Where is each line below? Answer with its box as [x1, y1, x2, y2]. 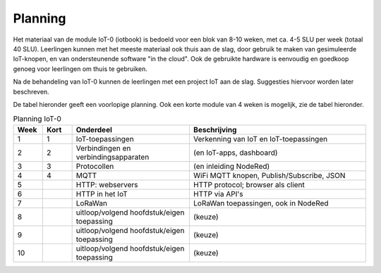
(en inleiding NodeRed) [193, 161, 270, 171]
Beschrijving [193, 125, 237, 134]
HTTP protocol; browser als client [193, 179, 305, 189]
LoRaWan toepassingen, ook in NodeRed [193, 198, 329, 208]
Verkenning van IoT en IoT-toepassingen [193, 134, 328, 144]
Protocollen [75, 161, 114, 171]
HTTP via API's [193, 189, 243, 198]
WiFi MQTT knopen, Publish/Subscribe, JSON [193, 170, 346, 180]
